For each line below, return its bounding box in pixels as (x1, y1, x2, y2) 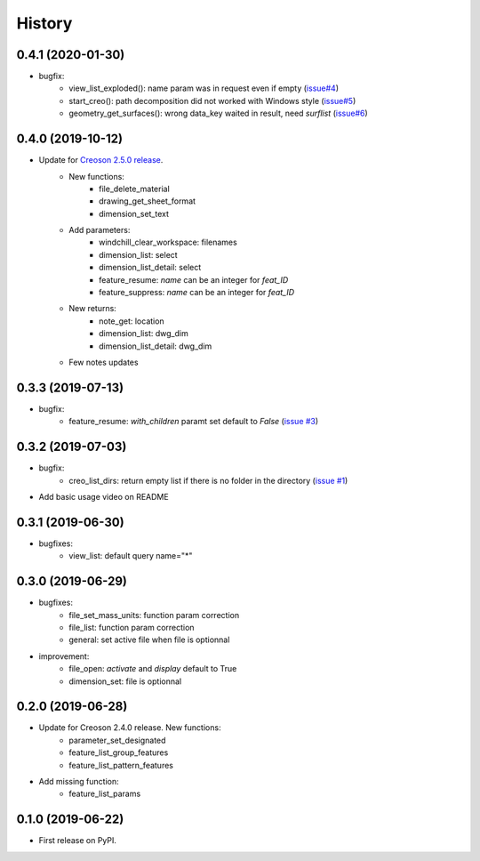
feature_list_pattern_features (68, 760, 173, 770)
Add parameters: (68, 225, 131, 236)
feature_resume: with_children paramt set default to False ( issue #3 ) (68, 416, 319, 427)
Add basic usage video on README (38, 491, 169, 502)
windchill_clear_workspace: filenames (99, 237, 237, 248)
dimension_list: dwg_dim (99, 328, 188, 339)
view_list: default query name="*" (68, 551, 193, 561)
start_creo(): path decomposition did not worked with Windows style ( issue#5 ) (68, 95, 356, 106)
